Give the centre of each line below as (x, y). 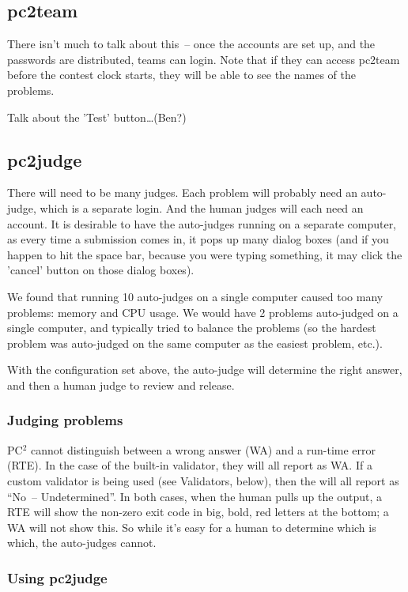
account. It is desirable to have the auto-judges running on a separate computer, (202, 223)
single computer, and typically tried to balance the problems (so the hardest (192, 328)
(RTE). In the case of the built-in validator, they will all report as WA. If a (190, 465)
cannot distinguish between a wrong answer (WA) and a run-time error (204, 449)
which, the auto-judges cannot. (82, 543)
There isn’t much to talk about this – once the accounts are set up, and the (191, 44)
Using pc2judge (57, 577)
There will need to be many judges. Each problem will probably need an (182, 192)
